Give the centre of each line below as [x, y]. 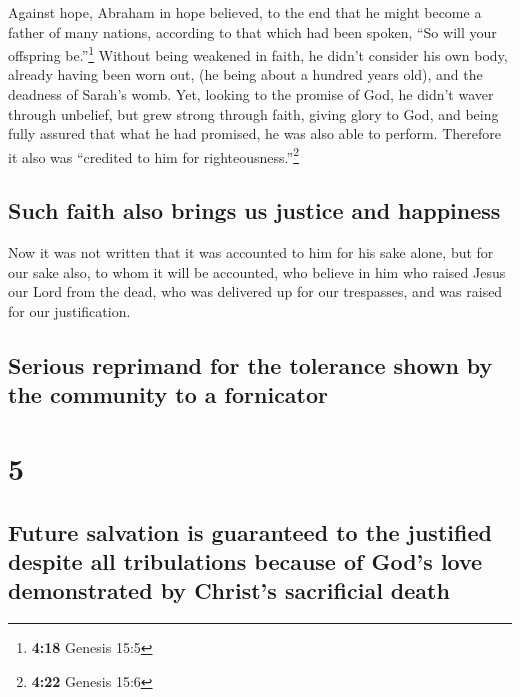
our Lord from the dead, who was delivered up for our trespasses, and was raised [255, 291]
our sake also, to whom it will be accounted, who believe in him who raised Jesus [257, 271]
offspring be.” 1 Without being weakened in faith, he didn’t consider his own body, [258, 53]
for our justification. [69, 311]
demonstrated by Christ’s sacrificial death [229, 590]
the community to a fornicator [168, 394]
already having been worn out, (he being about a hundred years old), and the [245, 74]
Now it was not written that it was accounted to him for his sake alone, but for [251, 252]
